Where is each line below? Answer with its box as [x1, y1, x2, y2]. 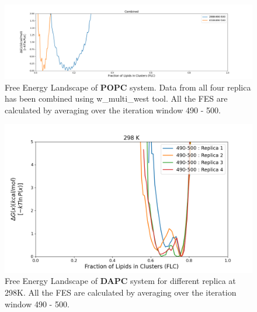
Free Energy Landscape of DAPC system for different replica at [5, 275, 236, 287]
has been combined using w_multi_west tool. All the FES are [5, 92, 228, 105]
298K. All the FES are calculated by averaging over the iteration [5, 286, 237, 299]
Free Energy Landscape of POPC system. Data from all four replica [5, 81, 251, 93]
